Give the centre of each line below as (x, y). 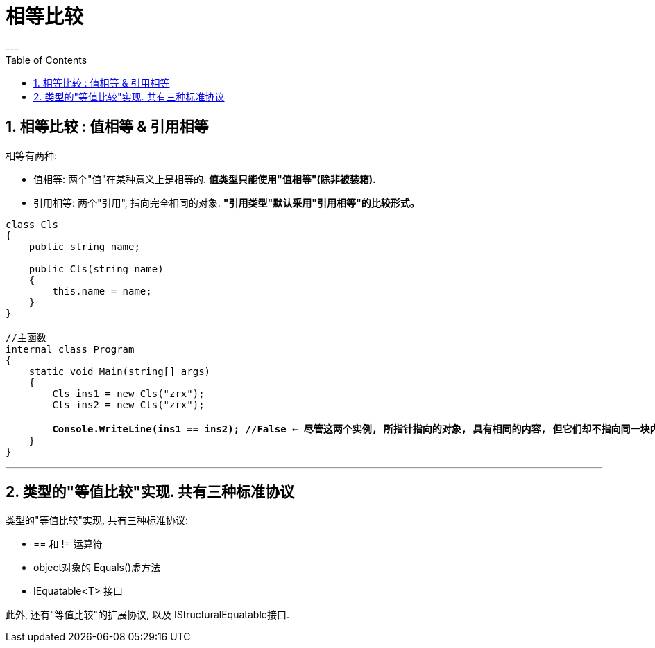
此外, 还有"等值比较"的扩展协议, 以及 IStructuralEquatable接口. (147, 615)
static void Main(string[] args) (120, 371)
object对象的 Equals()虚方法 (97, 568)
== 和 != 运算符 (68, 544)
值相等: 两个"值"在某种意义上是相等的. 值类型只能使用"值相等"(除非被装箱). (205, 179)
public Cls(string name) (96, 269)
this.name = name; (102, 291)
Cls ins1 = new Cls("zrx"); (128, 393)
